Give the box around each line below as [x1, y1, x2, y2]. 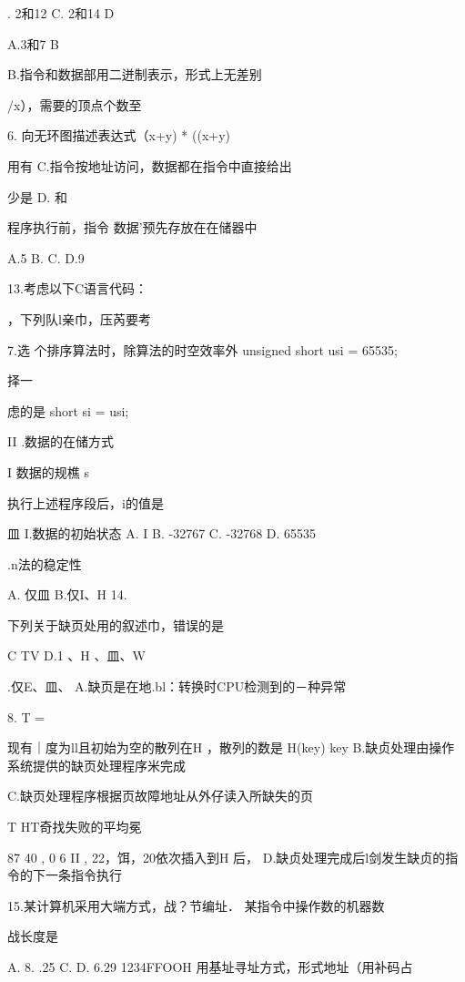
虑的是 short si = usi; [7, 401, 129, 420]
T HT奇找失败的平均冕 [7, 817, 142, 836]
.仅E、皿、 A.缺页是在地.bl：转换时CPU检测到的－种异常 [7, 677, 347, 696]
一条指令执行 [45, 865, 122, 885]
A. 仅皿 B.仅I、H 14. [7, 585, 127, 604]
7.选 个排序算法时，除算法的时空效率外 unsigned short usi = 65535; [7, 340, 398, 359]
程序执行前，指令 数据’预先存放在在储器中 [7, 218, 258, 237]
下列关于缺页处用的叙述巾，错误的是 [7, 615, 224, 634]
